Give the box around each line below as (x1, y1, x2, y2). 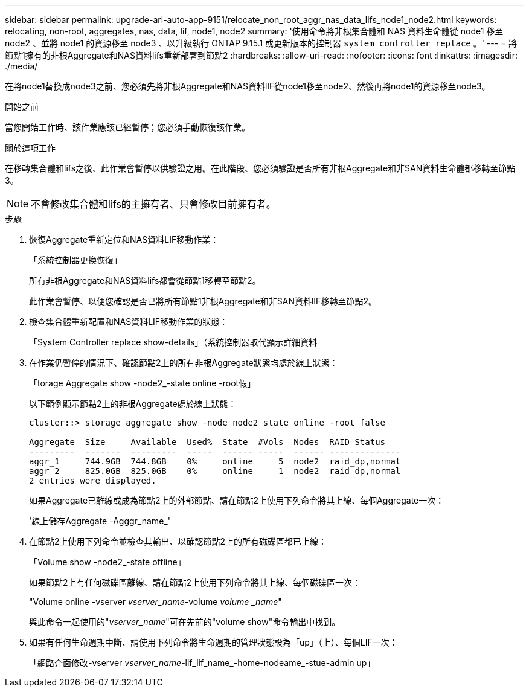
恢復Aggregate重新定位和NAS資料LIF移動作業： (29, 234, 219, 245)
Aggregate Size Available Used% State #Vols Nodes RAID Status (29, 437, 386, 447)
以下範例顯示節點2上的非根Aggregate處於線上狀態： (29, 399, 237, 409)
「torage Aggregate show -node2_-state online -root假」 (29, 378, 256, 388)
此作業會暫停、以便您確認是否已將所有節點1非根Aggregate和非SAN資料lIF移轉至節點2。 (29, 296, 377, 306)
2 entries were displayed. (29, 476, 156, 485)
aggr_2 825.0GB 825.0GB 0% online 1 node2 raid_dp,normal (29, 466, 401, 476)
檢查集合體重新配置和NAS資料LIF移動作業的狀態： (29, 316, 228, 327)
